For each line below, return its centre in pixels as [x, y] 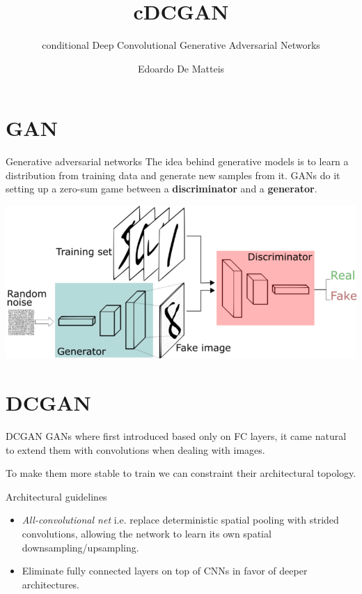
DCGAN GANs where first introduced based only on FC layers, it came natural [176, 435]
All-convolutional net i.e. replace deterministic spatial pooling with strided [180, 520]
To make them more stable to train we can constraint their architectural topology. [181, 473]
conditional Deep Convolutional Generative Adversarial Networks [181, 45]
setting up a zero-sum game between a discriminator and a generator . [162, 189]
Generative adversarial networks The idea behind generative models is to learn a [177, 161]
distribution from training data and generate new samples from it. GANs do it [173, 175]
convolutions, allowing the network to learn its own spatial [147, 533]
